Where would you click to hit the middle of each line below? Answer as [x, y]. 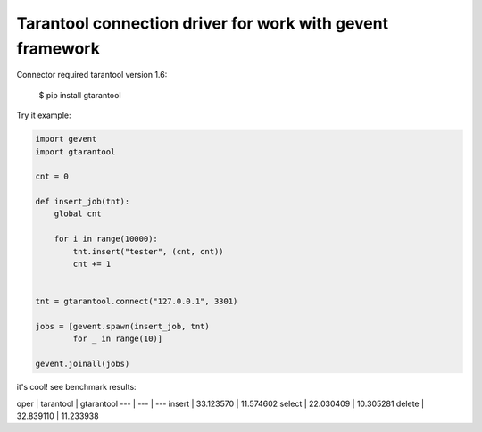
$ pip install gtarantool [80, 95]
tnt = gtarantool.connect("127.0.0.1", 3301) [137, 302]
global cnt [78, 214]
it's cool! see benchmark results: [77, 387]
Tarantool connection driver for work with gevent [202, 23]
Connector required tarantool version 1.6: [92, 75]
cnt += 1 [92, 264]
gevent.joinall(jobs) [83, 364]
